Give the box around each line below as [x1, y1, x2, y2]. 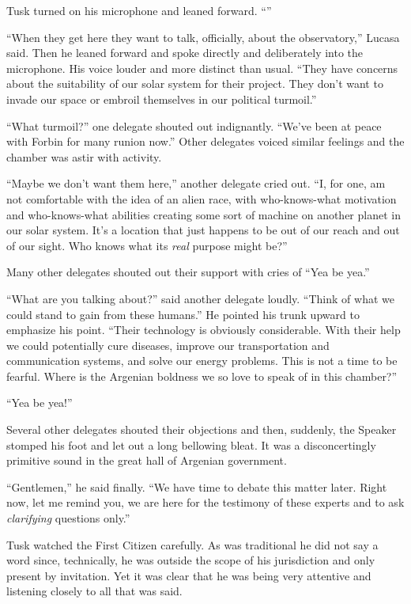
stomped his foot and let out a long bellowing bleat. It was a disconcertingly [6, 436, 376, 453]
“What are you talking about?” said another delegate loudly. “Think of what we [6, 290, 394, 306]
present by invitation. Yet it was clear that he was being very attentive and [6, 567, 371, 583]
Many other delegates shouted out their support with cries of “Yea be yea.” [6, 264, 370, 280]
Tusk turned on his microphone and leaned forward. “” [6, 2, 272, 18]
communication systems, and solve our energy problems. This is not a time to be [6, 352, 398, 369]
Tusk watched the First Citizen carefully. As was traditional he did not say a [6, 536, 379, 553]
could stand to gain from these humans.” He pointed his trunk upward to [6, 306, 360, 322]
